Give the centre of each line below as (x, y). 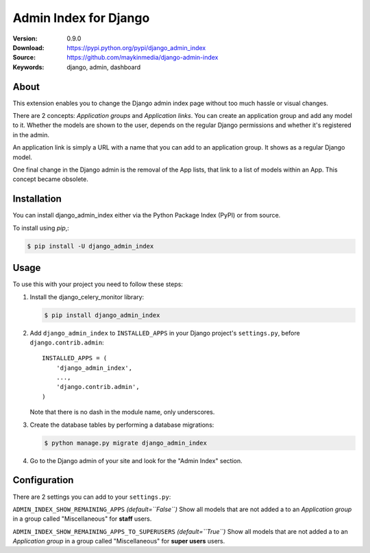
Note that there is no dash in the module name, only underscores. (122, 412)
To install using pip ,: (41, 228)
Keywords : (28, 67)
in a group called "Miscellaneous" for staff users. (82, 519)
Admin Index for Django (81, 18)
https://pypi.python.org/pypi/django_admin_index (136, 47)
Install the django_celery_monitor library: (87, 297)
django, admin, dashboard (104, 67)
